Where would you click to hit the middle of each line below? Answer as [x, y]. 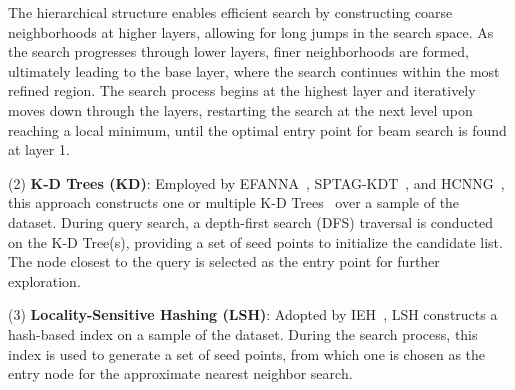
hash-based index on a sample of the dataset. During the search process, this [243, 333]
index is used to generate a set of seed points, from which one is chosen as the [247, 353]
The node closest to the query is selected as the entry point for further [224, 261]
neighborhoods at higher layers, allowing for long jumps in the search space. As [251, 31]
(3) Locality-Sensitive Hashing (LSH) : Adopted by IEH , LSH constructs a [253, 314]
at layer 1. [39, 149]
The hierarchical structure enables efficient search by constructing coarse [230, 12]
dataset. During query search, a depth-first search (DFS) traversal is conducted [251, 221]
